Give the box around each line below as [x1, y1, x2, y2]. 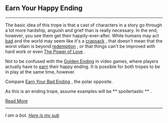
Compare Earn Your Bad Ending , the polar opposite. [5, 78, 113, 84]
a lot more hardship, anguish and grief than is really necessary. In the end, [5, 27, 158, 33]
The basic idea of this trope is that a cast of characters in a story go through [5, 22, 162, 28]
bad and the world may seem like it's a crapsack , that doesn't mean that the [5, 37, 163, 44]
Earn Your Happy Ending [5, 4, 82, 12]
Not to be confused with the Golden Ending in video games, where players [5, 58, 158, 64]
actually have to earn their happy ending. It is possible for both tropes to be [5, 63, 160, 69]
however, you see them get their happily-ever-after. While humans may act [5, 32, 159, 38]
